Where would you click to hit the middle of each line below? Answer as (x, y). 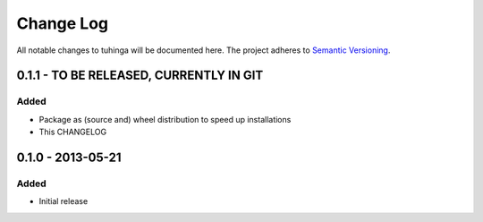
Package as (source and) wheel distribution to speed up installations (165, 119)
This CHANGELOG (73, 132)
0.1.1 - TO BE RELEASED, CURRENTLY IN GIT (140, 76)
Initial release (64, 201)
